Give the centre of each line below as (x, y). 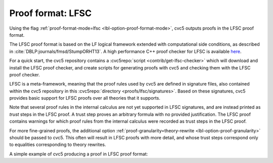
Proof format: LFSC (51, 13)
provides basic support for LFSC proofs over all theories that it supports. (85, 98)
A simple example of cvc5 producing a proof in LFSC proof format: (79, 154)
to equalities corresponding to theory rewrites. (58, 145)
